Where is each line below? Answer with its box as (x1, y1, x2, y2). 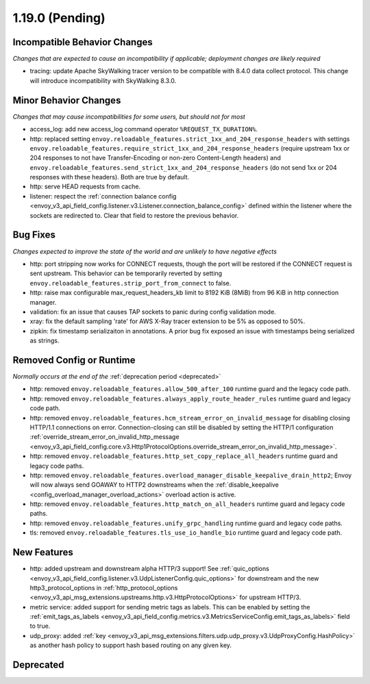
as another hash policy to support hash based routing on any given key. (29, 641, 232, 650)
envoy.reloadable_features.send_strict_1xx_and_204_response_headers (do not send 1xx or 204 (29, 163, 337, 171)
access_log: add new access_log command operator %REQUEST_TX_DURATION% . (29, 125, 258, 134)
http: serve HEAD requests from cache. (29, 182, 140, 191)
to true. (29, 622, 51, 630)
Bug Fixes (12, 229, 56, 241)
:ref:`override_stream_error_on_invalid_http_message (29, 433, 180, 441)
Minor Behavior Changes (12, 94, 121, 106)
